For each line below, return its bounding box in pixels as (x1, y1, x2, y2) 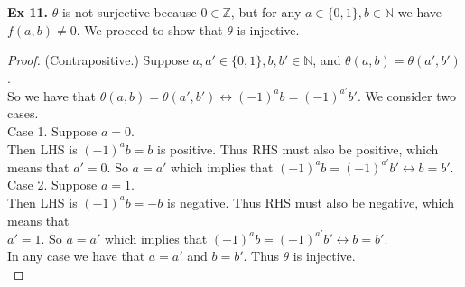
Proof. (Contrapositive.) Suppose (7, 51, 189, 69)
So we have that (7, 86, 96, 105)
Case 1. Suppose (7, 122, 98, 141)
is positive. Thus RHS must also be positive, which (157, 139, 439, 158)
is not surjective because (61, 3, 197, 21)
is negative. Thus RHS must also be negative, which (166, 192, 455, 211)
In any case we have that (7, 246, 145, 265)
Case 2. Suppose (7, 175, 98, 194)
